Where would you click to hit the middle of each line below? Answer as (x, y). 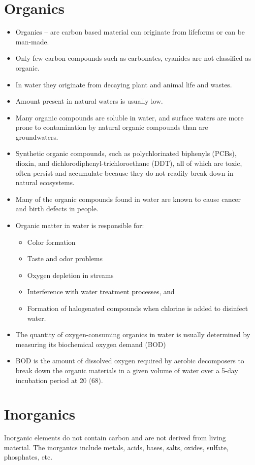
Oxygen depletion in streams (70, 275)
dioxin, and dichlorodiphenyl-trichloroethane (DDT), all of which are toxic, (129, 163)
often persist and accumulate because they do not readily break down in (124, 173)
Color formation (51, 242)
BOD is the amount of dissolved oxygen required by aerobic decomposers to (130, 361)
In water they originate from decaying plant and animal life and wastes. (124, 84)
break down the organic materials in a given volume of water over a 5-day (127, 370)
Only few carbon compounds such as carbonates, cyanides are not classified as (133, 58)
